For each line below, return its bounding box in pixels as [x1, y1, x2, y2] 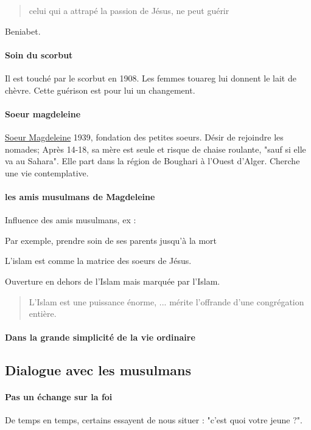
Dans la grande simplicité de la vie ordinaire [5, 331, 195, 344]
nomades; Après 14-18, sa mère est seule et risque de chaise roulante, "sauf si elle [5, 142, 306, 155]
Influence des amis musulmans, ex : [5, 213, 136, 226]
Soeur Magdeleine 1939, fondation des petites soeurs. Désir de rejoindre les [5, 130, 284, 143]
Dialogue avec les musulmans [5, 361, 191, 380]
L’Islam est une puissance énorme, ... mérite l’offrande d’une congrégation [29, 295, 304, 308]
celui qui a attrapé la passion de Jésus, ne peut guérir [29, 4, 229, 16]
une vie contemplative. [5, 166, 89, 179]
